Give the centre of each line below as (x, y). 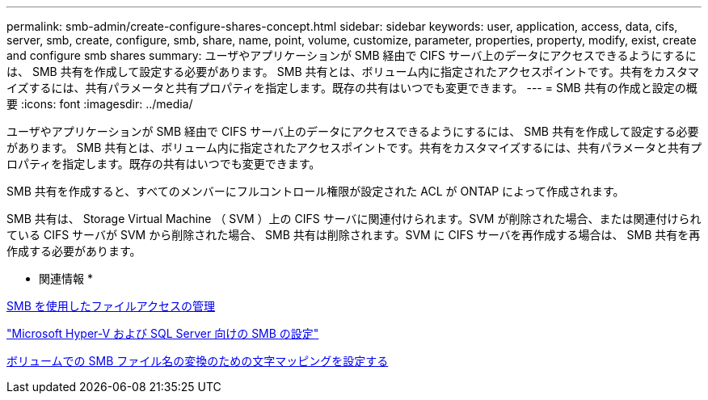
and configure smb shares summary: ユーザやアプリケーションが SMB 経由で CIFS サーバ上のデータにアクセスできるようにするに (352, 55)
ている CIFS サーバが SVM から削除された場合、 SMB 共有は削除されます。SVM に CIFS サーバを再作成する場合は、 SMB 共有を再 (354, 235)
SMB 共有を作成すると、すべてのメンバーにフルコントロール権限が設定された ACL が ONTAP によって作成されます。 (316, 191)
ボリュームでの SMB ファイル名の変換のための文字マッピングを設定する (198, 361)
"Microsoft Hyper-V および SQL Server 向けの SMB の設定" (163, 333)
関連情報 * (66, 278)
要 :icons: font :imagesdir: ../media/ (100, 104)
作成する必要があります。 (74, 251)
